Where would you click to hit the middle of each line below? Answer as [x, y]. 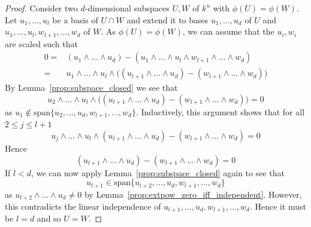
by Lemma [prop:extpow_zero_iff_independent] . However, [193, 194]
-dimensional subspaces [127, 8]
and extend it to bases [167, 19]
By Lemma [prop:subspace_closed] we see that [91, 88]
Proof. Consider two [41, 8]
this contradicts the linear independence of [83, 206]
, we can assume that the [228, 31]
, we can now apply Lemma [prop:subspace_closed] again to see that [158, 172]
